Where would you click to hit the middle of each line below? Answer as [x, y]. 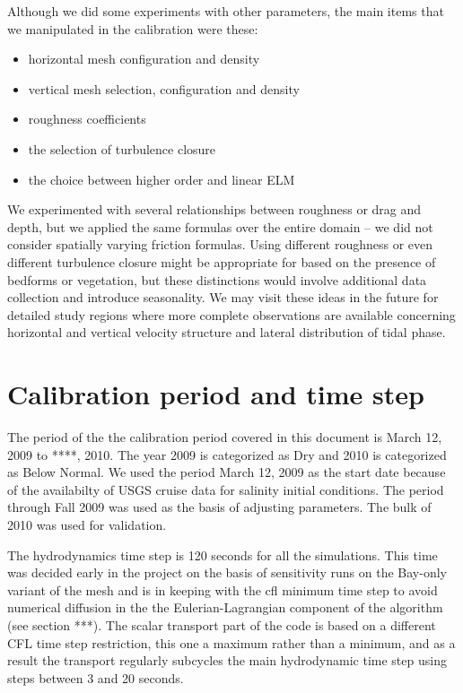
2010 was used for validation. [87, 524]
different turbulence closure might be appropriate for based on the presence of [222, 261]
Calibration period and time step [216, 394]
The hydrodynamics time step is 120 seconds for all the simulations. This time [223, 554]
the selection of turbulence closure [122, 148]
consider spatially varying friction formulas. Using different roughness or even [220, 244]
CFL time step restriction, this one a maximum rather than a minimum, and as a [231, 642]
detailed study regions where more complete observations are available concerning [231, 314]
